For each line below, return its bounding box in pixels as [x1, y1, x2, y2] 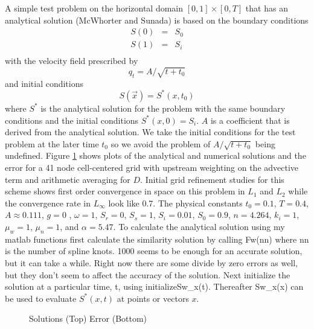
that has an [245, 2, 288, 14]
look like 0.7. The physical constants [108, 196, 243, 209]
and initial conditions [5, 77, 84, 89]
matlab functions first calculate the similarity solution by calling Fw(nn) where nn [5, 232, 309, 245]
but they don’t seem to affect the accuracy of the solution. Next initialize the [5, 268, 290, 281]
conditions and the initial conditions [5, 113, 139, 126]
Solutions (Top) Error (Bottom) [29, 312, 147, 325]
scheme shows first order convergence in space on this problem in [5, 185, 245, 197]
